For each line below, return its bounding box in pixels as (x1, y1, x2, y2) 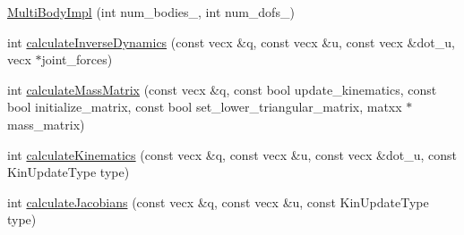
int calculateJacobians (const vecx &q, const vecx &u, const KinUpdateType (7, 192, 429, 211)
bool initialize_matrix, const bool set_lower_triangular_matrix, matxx (7, 97, 402, 116)
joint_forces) (41, 50, 113, 69)
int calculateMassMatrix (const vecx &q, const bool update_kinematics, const (7, 80, 437, 98)
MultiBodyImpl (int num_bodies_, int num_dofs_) (7, 3, 295, 21)
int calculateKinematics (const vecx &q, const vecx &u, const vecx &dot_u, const (7, 145, 458, 164)
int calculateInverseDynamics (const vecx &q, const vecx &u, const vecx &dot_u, (7, 32, 455, 51)
